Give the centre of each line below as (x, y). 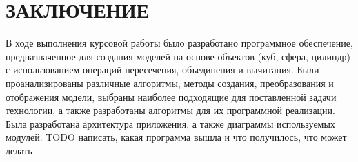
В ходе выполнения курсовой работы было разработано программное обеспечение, (179, 43)
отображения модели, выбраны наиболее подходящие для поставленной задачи (171, 96)
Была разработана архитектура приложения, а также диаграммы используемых (170, 123)
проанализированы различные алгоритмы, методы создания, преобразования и (170, 83)
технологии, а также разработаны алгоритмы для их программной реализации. (170, 110)
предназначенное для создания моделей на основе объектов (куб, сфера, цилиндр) (178, 56)
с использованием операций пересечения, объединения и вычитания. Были (162, 70)
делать (19, 150)
